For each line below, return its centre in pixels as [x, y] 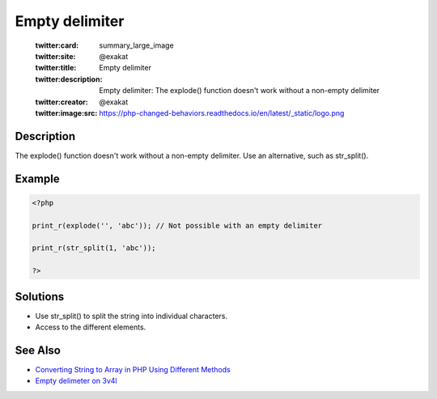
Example [37, 178]
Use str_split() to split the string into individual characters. [132, 316]
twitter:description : [69, 79]
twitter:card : [57, 45]
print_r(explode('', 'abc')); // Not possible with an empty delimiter [177, 225]
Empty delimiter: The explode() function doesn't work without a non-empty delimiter [240, 91]
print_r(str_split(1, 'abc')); [94, 248]
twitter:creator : [62, 102]
